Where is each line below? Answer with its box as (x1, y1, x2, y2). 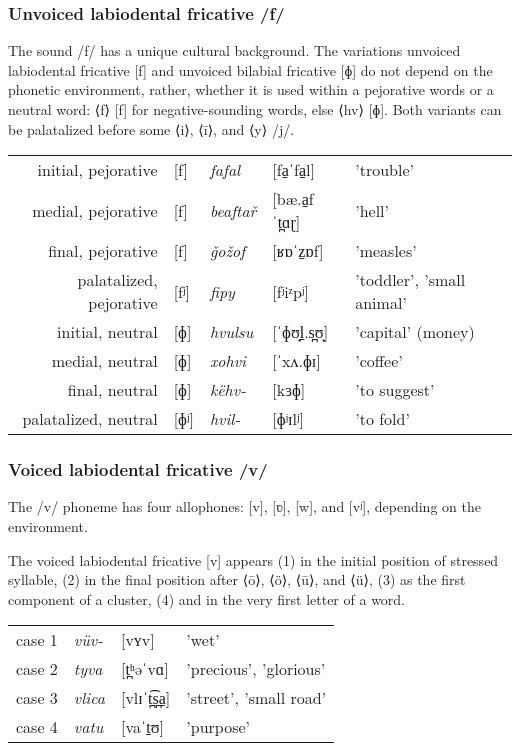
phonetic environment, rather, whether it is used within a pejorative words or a (8, 79, 494, 100)
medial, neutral (51, 349, 158, 373)
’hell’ (355, 198, 390, 222)
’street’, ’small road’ (186, 686, 327, 710)
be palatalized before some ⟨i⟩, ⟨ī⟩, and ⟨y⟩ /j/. (8, 118, 295, 139)
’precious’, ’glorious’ (186, 657, 326, 681)
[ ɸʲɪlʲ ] (272, 407, 304, 431)
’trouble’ (355, 158, 414, 182)
